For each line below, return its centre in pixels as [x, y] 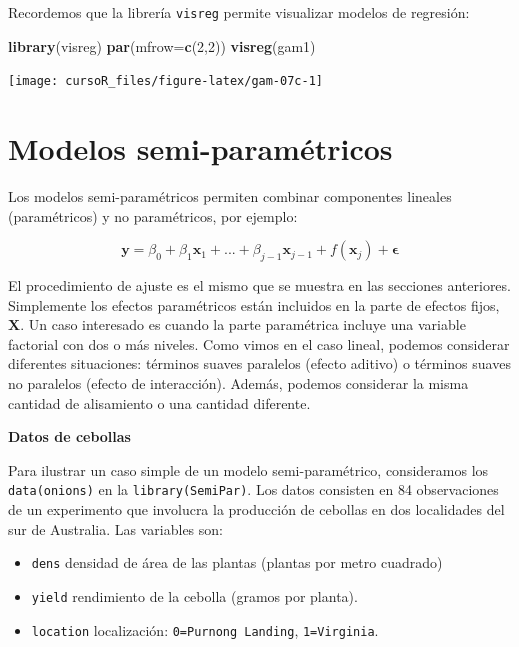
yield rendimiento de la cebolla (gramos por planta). [194, 595]
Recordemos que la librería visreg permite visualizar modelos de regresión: [239, 12]
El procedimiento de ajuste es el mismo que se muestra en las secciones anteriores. [259, 285]
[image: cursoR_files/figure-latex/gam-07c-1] [165, 81]
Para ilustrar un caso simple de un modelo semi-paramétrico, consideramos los [248, 469]
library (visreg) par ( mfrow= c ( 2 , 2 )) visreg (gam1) [162, 45]
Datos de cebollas [69, 436]
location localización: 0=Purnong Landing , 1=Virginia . [205, 629]
